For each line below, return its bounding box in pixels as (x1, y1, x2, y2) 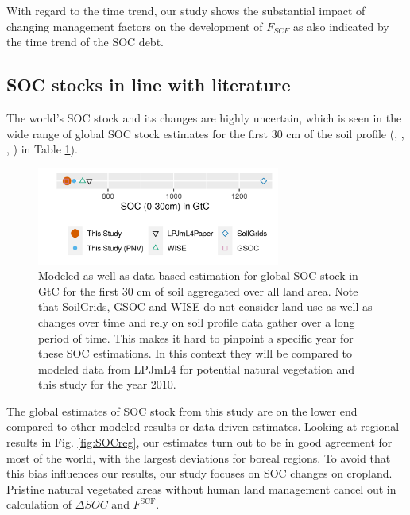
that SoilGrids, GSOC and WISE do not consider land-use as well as (38, 298, 373, 315)
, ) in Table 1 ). (6, 141, 78, 157)
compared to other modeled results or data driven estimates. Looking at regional (6, 418, 400, 435)
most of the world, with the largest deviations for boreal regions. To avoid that (6, 449, 391, 466)
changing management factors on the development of (6, 17, 263, 34)
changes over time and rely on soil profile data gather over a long (38, 313, 355, 330)
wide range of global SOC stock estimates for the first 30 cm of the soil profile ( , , (6, 125, 404, 141)
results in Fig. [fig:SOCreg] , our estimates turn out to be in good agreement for (6, 434, 393, 451)
